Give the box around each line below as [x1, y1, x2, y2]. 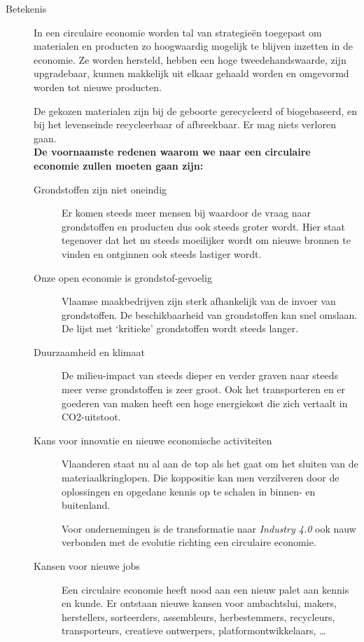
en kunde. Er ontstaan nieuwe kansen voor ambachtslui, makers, [62, 596, 337, 610]
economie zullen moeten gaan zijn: [34, 158, 204, 172]
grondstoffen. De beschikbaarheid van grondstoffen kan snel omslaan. [62, 307, 358, 322]
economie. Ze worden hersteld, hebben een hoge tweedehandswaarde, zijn [34, 52, 346, 67]
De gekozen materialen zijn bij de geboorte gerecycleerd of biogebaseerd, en [34, 103, 358, 118]
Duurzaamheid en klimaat [34, 344, 145, 359]
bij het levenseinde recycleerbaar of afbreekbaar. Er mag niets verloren [34, 117, 336, 132]
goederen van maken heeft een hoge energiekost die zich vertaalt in [62, 395, 348, 410]
